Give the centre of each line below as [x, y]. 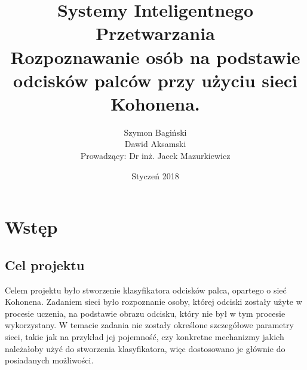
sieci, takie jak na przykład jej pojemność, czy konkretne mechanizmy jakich [145, 337]
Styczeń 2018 [155, 175]
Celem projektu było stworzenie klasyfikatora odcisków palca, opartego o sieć [146, 290]
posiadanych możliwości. [49, 360]
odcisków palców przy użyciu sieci [155, 80]
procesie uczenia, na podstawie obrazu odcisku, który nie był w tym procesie [145, 313]
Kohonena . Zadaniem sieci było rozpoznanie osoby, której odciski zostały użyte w [153, 302]
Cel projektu [45, 264]
